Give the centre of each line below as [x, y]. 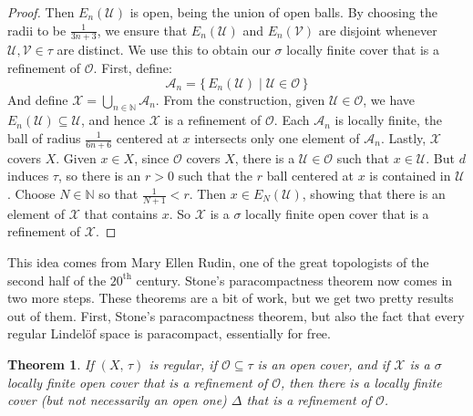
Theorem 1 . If [51, 364]
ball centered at [310, 176]
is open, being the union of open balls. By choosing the [283, 12]
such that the [216, 176]
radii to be [37, 30]
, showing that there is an [374, 194]
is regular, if [183, 364]
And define [38, 99]
